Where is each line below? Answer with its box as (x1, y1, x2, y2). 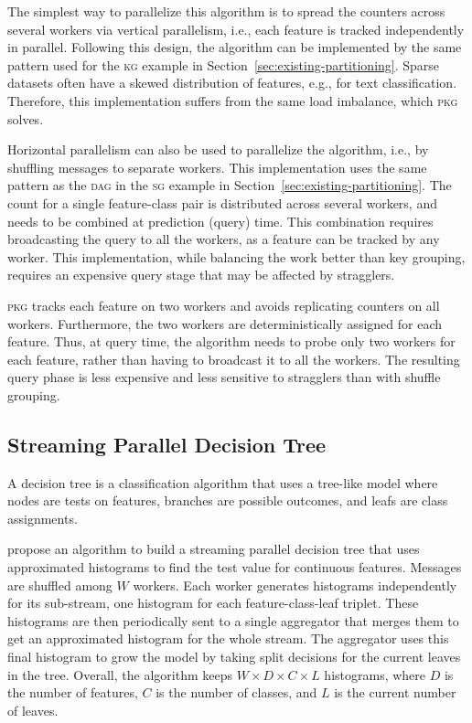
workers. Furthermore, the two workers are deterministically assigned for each (7, 314, 442, 333)
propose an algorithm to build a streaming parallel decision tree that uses (7, 539, 420, 558)
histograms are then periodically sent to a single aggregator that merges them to (7, 611, 459, 630)
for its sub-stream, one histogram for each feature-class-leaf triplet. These (7, 593, 419, 612)
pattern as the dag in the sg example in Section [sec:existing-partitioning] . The (7, 175, 452, 195)
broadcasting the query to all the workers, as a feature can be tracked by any (7, 229, 440, 249)
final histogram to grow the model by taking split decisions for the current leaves (7, 647, 461, 666)
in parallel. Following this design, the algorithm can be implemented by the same (7, 37, 462, 57)
